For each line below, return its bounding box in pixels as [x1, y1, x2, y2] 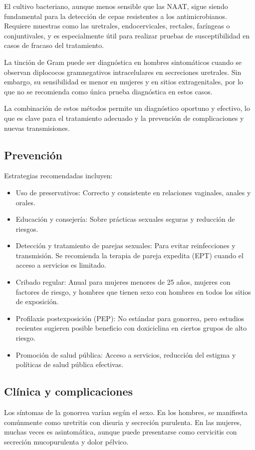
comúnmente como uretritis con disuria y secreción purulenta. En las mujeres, [4, 417, 242, 427]
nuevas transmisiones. [4, 122, 70, 133]
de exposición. [15, 296, 59, 307]
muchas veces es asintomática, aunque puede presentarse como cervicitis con [4, 427, 237, 437]
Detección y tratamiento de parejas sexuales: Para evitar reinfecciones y [15, 240, 236, 251]
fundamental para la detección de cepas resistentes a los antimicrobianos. [4, 10, 227, 21]
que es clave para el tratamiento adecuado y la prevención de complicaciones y [4, 112, 244, 123]
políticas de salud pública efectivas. [15, 359, 124, 370]
